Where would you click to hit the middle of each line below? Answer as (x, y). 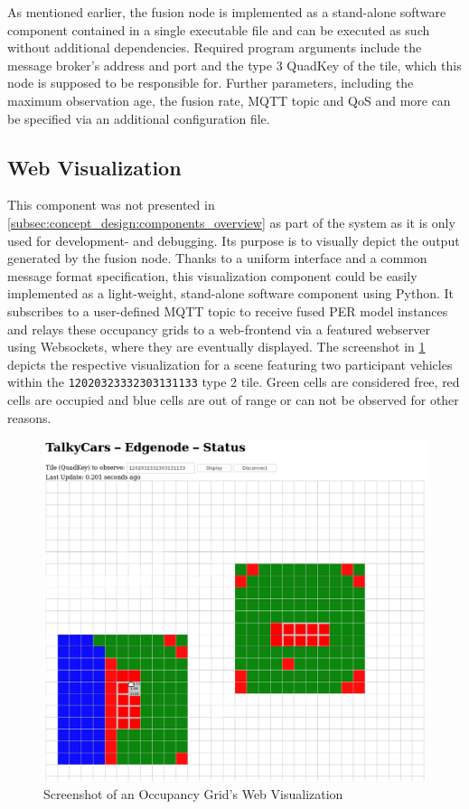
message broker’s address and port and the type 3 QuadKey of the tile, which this (234, 65)
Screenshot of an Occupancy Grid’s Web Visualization (193, 793)
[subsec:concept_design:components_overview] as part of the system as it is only (231, 222)
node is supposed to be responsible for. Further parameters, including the (211, 83)
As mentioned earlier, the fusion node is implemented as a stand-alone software (227, 12)
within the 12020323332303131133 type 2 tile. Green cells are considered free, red (234, 382)
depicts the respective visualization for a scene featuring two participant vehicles (230, 364)
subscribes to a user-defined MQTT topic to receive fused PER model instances (228, 310)
